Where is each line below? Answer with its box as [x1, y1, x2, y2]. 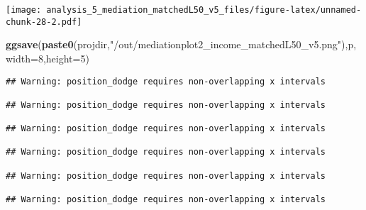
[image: [6, 5, 42, 15]
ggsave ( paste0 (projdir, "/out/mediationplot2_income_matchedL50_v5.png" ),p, [6, 37, 357, 52]
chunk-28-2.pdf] [6, 16, 82, 27]
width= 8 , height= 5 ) [6, 50, 89, 65]
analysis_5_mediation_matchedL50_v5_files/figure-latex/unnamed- [46, 5, 362, 15]
